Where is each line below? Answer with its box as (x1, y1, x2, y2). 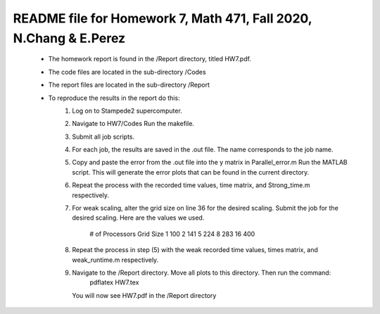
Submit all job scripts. (72, 132, 135, 141)
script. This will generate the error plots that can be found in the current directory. (72, 168, 310, 176)
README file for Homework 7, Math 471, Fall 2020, (13, 11, 312, 26)
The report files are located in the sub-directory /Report (48, 81, 210, 89)
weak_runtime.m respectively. (72, 256, 159, 264)
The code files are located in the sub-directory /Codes (48, 68, 207, 76)
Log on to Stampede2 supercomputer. (72, 106, 182, 115)
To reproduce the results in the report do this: (48, 94, 180, 102)
